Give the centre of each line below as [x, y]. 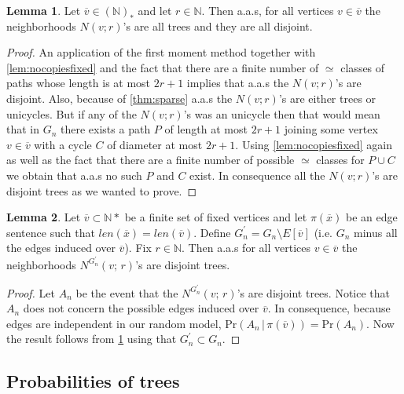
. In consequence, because [329, 308]
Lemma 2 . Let [44, 217]
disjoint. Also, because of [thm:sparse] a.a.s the [119, 98]
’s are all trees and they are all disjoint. [218, 26]
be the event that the [127, 292]
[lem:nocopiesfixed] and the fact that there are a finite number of [163, 67]
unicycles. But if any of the [72, 113]
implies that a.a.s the [238, 83]
